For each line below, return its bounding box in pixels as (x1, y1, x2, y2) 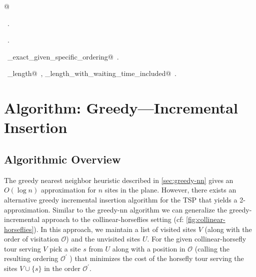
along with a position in (112, 243, 185, 253)
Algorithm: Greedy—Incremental (4, 97, 238, 118)
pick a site (49, 243, 81, 253)
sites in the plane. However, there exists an (104, 184, 236, 195)
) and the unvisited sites (66, 233, 140, 244)
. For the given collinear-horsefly (147, 233, 246, 244)
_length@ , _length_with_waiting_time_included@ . (7, 68, 177, 78)
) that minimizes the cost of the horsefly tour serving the (69, 253, 244, 263)
